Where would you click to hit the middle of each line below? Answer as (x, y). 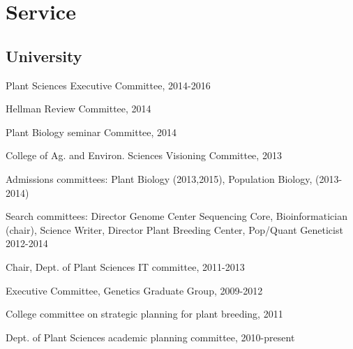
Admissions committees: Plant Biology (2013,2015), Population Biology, (159, 178)
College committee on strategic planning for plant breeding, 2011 (144, 314)
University (44, 55)
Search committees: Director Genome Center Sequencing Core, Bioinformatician (176, 216)
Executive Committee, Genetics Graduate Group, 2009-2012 (134, 290)
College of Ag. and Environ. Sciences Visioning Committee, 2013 (144, 155)
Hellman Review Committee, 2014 (78, 109)
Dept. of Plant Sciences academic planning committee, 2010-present (150, 337)
